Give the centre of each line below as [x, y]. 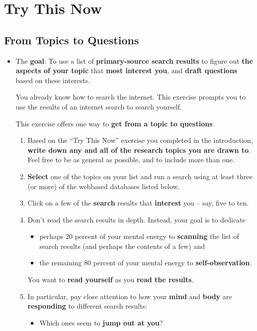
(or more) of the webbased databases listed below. [104, 186]
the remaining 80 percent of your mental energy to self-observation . [146, 263]
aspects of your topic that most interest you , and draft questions [127, 70]
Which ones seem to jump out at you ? [101, 322]
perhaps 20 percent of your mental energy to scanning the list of [139, 236]
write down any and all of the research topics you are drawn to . [139, 150]
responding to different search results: [87, 306]
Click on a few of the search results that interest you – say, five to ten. [138, 203]
